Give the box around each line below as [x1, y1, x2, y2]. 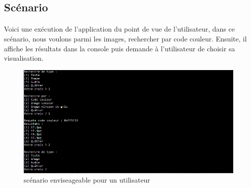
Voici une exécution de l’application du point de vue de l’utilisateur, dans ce [4, 24, 235, 34]
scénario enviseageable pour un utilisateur [24, 175, 150, 185]
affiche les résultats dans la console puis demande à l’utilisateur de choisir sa [4, 43, 235, 53]
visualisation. [4, 53, 43, 63]
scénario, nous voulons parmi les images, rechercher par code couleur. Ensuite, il [4, 33, 247, 43]
